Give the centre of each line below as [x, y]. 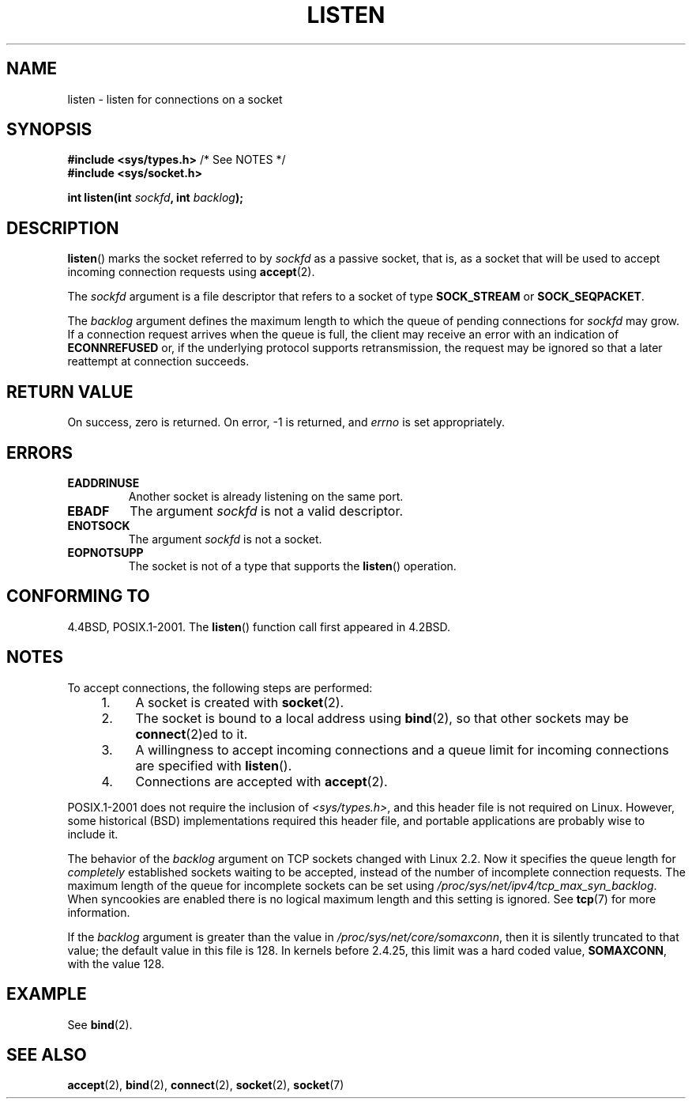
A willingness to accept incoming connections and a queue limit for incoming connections [402, 749]
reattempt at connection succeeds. [158, 361]
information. [99, 912]
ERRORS [40, 452]
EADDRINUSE [103, 482]
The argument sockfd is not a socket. [225, 539]
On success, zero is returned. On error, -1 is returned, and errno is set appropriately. [286, 422]
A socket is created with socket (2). [240, 702]
